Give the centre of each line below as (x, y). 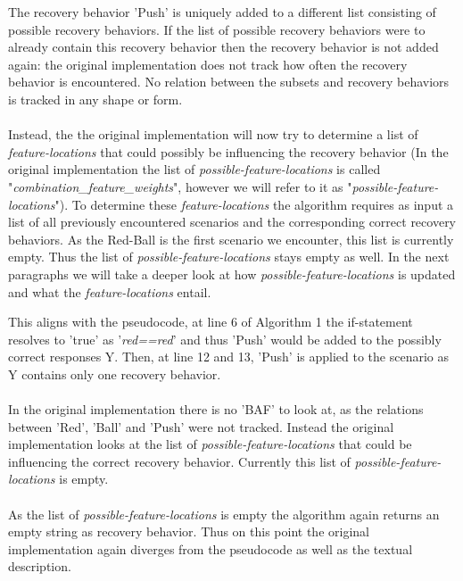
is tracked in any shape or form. (95, 99)
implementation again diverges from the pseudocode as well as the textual (211, 548)
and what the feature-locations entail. (110, 291)
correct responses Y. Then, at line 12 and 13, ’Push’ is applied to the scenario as (228, 357)
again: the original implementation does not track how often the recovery (208, 64)
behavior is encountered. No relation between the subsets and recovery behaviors (229, 82)
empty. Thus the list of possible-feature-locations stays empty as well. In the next (229, 257)
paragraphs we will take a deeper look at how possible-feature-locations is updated (232, 274)
